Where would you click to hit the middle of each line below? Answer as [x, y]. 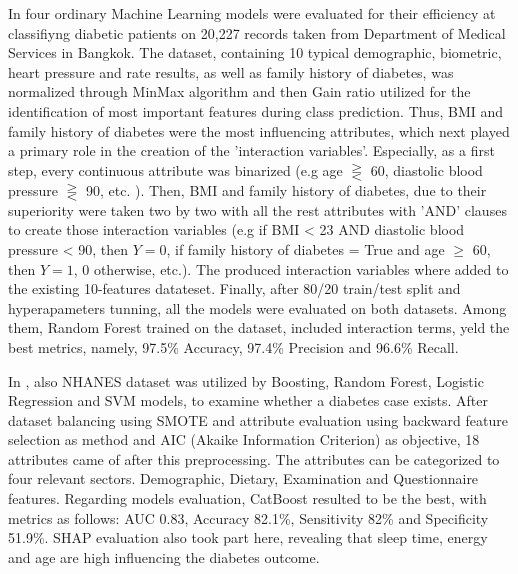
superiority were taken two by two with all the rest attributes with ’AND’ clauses [257, 209]
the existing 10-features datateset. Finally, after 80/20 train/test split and [234, 288]
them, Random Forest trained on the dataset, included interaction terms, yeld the [259, 327]
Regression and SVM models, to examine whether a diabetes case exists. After [248, 400]
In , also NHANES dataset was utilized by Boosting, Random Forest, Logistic [246, 380]
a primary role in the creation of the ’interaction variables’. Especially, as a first [251, 150]
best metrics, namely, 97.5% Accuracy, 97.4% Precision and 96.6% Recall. [233, 346]
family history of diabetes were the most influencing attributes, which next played [259, 130]
